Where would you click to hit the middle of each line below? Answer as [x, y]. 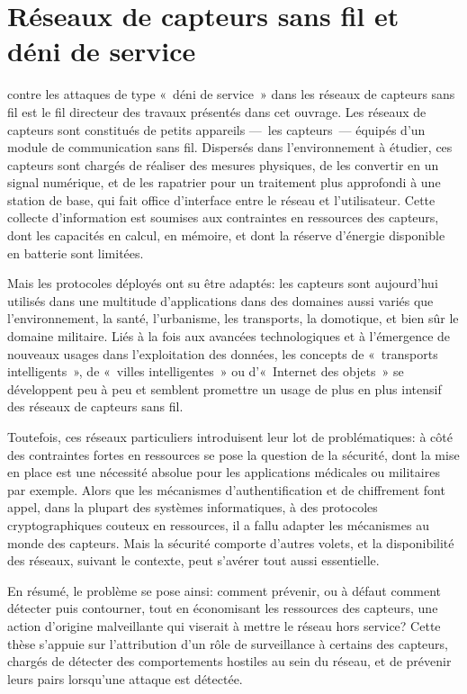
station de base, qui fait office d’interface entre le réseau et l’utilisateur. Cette [221, 199]
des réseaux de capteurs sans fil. [95, 406]
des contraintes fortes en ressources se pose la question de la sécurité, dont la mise [233, 454]
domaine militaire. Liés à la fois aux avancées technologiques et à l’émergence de [229, 336]
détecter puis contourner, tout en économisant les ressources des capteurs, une [223, 608]
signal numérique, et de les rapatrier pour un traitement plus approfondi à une [224, 182]
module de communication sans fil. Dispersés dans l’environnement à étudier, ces [230, 147]
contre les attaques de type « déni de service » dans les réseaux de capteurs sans [231, 94]
